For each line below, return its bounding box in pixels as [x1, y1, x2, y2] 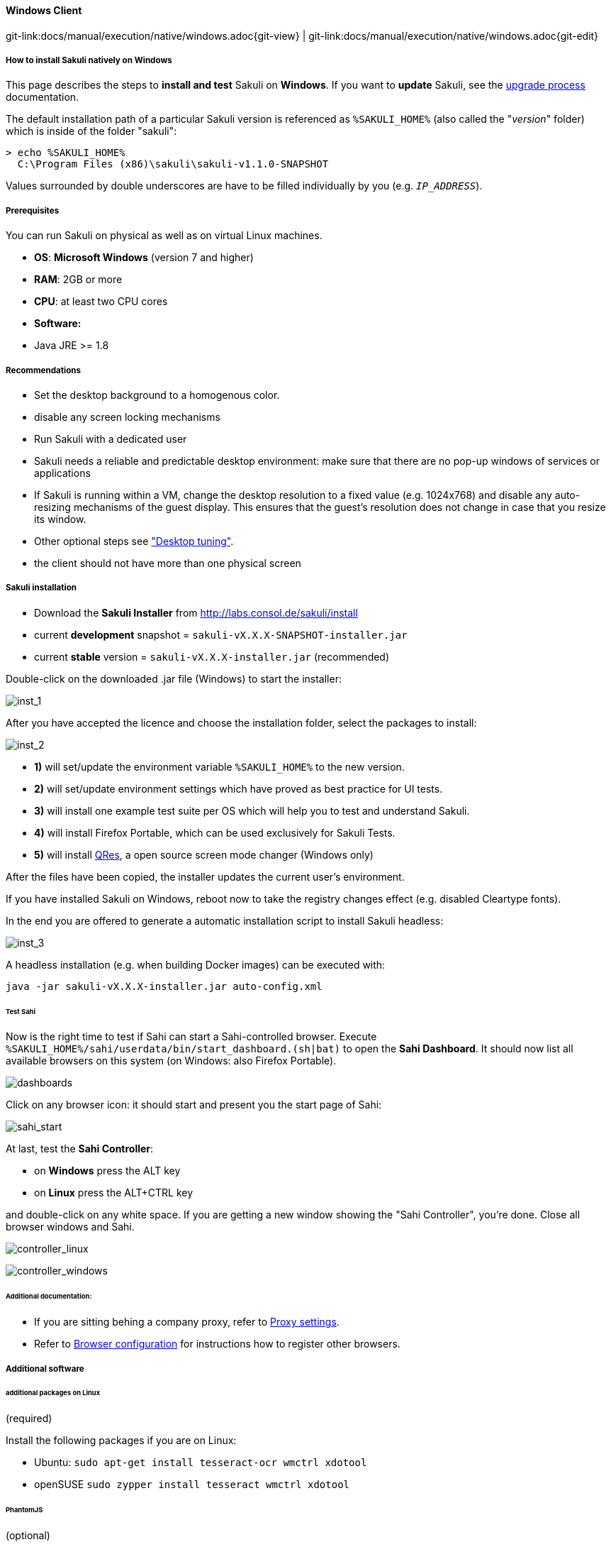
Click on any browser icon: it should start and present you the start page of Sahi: [6, 1099, 382, 1111]
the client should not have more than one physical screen [34, 556, 301, 569]
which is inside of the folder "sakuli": [6, 125, 177, 138]
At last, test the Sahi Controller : [6, 1143, 154, 1155]
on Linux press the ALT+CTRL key [34, 1187, 194, 1199]
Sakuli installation [6, 583, 77, 593]
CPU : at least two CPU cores [34, 295, 168, 308]
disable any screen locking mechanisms [34, 410, 220, 423]
